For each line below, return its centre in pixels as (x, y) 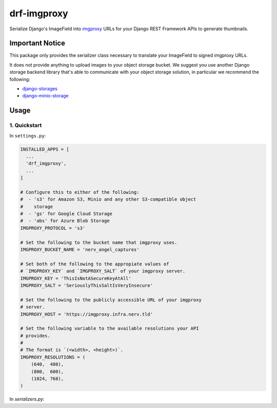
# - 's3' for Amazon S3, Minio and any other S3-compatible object (108, 199)
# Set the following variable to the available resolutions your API (110, 329)
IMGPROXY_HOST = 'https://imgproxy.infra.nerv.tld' (87, 314)
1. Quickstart (26, 126)
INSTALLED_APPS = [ (45, 149)
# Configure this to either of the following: (80, 192)
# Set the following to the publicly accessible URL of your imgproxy (111, 300)
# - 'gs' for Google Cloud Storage (66, 214)
